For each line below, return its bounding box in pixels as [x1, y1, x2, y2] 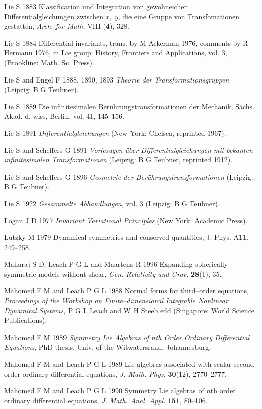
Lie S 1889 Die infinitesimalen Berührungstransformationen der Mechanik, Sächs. [4, 101, 254, 111]
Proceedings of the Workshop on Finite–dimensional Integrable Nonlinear [4, 295, 228, 306]
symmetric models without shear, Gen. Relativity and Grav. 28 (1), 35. [4, 268, 222, 279]
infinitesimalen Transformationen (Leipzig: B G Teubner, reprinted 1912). [4, 154, 233, 165]
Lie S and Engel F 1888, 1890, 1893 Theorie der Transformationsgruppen [4, 74, 229, 85]
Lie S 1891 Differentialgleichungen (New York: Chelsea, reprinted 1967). [4, 127, 226, 138]
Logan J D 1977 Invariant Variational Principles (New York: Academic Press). [4, 215, 248, 225]
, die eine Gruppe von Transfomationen [118, 11, 239, 21]
